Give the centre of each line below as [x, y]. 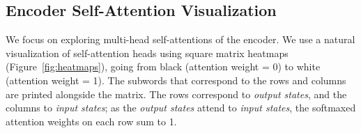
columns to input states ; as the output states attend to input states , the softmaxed [181, 108]
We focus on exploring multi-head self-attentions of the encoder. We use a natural [180, 39]
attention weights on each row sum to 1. [91, 121]
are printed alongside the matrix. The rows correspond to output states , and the [176, 94]
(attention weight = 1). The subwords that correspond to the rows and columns [176, 80]
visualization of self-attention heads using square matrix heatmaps [147, 53]
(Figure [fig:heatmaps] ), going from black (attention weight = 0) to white [163, 66]
